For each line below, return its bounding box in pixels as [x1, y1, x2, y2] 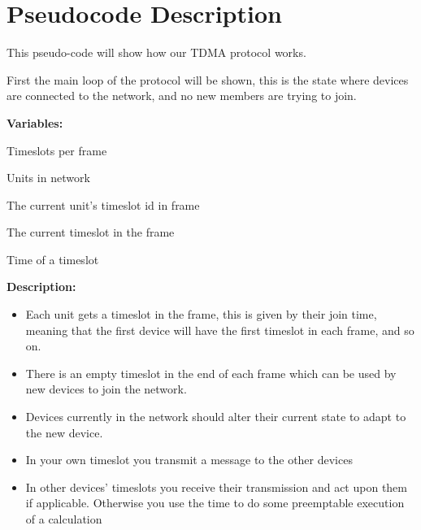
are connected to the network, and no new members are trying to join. [7, 87, 357, 104]
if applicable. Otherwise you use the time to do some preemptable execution [25, 494, 405, 511]
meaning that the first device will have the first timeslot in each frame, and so [25, 321, 414, 338]
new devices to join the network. [25, 380, 187, 397]
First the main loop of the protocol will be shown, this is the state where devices [7, 71, 409, 88]
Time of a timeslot [7, 250, 99, 267]
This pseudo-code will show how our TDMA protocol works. [7, 44, 306, 61]
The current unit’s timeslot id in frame [7, 196, 200, 213]
